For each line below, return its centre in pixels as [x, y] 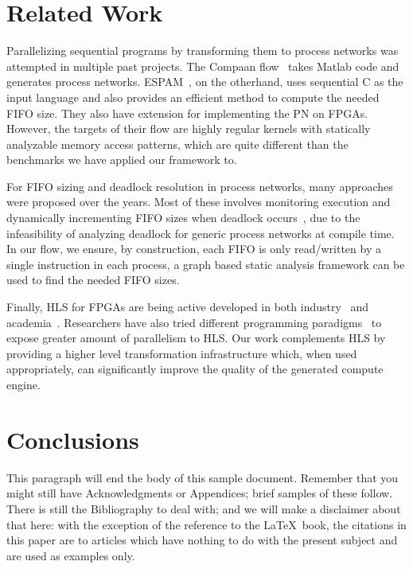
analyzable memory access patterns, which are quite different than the [177, 144]
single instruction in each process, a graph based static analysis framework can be [206, 264]
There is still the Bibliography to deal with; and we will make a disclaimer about [204, 508]
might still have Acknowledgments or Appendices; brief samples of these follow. [200, 493]
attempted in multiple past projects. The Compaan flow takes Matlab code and [203, 66]
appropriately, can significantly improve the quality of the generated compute [195, 369]
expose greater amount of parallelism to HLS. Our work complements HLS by [196, 338]
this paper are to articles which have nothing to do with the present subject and [202, 540]
